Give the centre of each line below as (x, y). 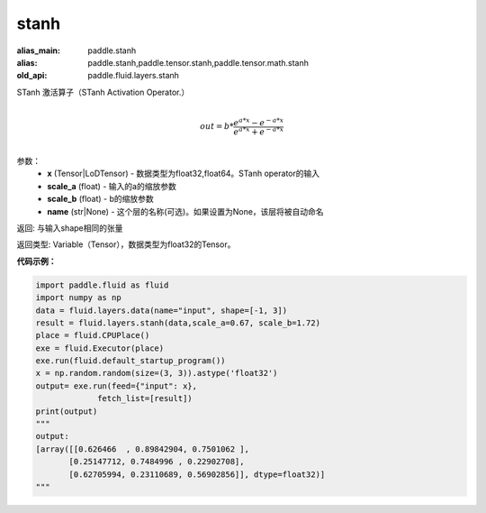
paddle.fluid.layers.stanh (134, 76)
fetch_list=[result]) (145, 398)
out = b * (216, 127)
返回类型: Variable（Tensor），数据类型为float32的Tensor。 (126, 244)
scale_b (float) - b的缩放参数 (101, 199)
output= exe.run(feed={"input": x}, (117, 386)
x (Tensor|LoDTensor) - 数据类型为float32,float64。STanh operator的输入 (184, 174)
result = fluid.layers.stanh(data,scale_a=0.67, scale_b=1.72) (178, 323)
